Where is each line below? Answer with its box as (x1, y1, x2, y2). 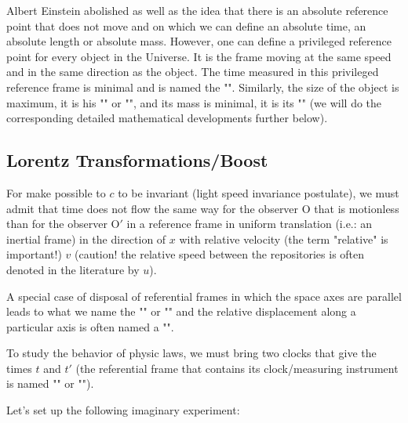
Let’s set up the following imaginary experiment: (6, 402, 240, 418)
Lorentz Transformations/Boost (6, 148, 268, 172)
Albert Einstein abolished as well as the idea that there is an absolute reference (6, 2, 388, 18)
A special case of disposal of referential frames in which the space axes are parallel (6, 287, 402, 304)
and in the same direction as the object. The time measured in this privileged (6, 63, 379, 80)
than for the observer (6, 215, 107, 232)
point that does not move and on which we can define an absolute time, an (6, 17, 366, 34)
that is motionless (314, 200, 399, 216)
